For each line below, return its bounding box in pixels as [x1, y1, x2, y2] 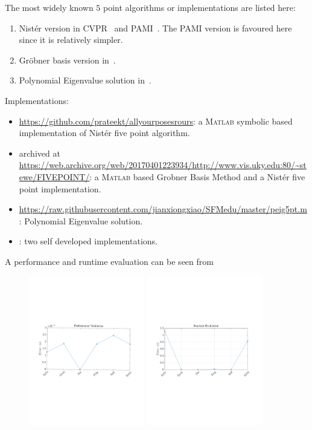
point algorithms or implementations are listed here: [103, 1, 296, 13]
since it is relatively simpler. [19, 33, 123, 46]
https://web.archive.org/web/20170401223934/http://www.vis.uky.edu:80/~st [19, 158, 307, 171]
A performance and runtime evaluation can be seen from [5, 255, 214, 267]
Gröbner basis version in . [19, 53, 116, 66]
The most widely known [5, 1, 94, 13]
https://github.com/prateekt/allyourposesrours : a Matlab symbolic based [19, 114, 293, 127]
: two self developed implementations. [19, 235, 158, 247]
